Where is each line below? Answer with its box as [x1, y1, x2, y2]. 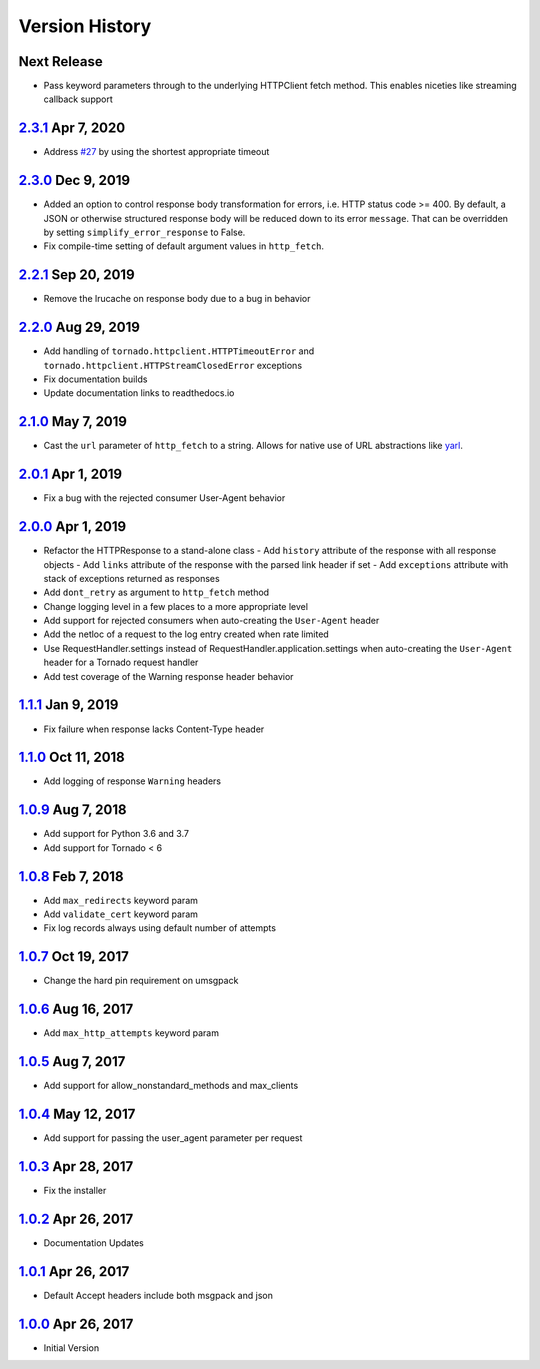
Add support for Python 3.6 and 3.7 [43, 828, 190, 840]
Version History [18, 15, 152, 37]
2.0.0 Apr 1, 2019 [18, 518, 127, 535]
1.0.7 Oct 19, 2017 [18, 948, 129, 965]
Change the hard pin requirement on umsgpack [43, 975, 239, 987]
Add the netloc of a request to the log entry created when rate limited [43, 628, 329, 640]
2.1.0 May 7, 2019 [18, 413, 127, 430]
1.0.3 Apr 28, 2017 [18, 1158, 134, 1175]
